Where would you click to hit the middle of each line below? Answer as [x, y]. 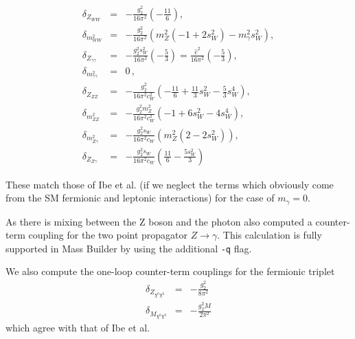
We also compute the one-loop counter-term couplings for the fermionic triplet [170, 271]
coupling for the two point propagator [108, 235]
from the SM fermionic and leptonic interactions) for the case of [140, 198]
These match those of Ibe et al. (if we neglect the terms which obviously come [170, 184]
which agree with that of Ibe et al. [78, 328]
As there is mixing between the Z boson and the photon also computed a [159, 221]
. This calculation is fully [270, 235]
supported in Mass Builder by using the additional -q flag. [129, 248]
